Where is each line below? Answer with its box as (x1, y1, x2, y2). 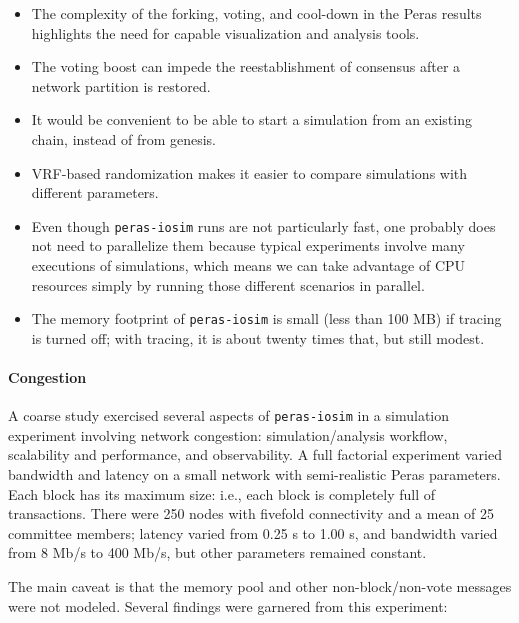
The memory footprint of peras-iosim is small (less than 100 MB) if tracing (31, 308, 502, 329)
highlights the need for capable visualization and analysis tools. (31, 22, 420, 43)
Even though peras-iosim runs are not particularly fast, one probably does (31, 215, 496, 236)
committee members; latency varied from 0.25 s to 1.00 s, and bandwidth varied (8, 522, 498, 543)
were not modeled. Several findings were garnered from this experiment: (8, 595, 448, 616)
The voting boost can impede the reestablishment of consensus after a (31, 56, 461, 77)
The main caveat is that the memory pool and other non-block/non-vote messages (8, 576, 512, 597)
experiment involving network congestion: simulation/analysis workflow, (8, 424, 448, 445)
